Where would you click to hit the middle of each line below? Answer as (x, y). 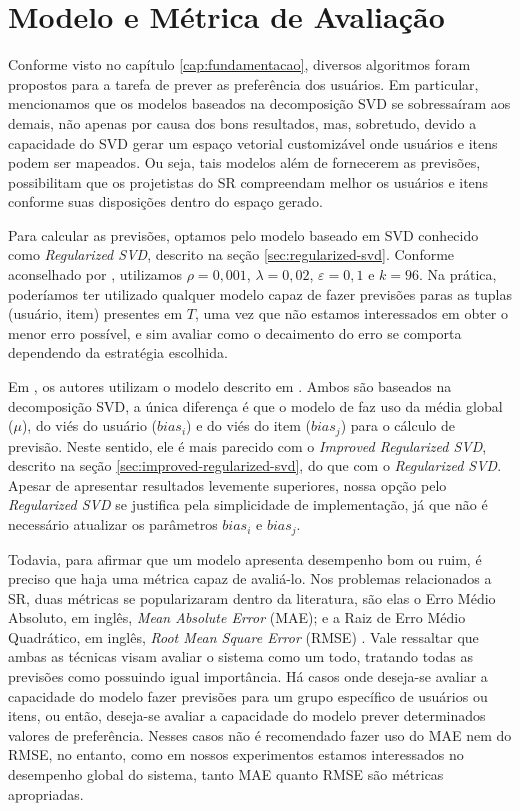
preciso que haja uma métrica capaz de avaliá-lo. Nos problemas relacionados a (250, 578)
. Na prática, (457, 274)
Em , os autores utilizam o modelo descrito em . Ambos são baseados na (230, 386)
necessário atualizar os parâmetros (113, 524)
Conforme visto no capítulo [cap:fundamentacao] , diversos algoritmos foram (239, 64)
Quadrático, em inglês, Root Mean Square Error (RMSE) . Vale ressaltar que (243, 636)
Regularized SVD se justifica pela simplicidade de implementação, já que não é (248, 504)
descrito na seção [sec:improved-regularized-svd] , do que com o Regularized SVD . (255, 465)
